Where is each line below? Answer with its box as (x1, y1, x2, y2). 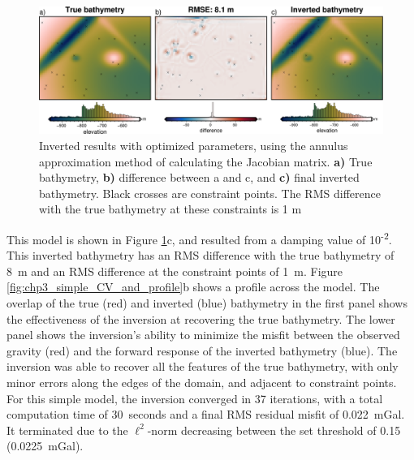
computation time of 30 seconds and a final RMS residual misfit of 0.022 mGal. (6, 406, 405, 423)
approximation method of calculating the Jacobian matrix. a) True (39, 153, 373, 170)
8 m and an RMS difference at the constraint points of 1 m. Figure (6, 262, 343, 279)
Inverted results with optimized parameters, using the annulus (39, 136, 348, 153)
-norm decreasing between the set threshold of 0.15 (147, 421, 401, 438)
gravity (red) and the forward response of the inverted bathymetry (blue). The (6, 342, 398, 359)
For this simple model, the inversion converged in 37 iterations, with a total (6, 389, 383, 406)
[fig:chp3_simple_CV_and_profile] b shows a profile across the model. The (6, 278, 380, 295)
